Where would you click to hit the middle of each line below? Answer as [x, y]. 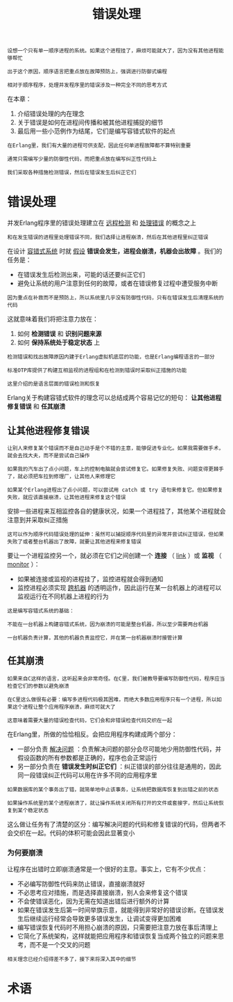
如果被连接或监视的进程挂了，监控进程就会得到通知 [90, 579]
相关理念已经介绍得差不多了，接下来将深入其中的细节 [72, 960]
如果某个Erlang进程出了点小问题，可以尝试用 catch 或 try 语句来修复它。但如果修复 [115, 490]
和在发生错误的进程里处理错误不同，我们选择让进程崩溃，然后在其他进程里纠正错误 [108, 237]
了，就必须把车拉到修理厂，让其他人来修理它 [61, 476]
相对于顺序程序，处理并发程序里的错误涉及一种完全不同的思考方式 [87, 85]
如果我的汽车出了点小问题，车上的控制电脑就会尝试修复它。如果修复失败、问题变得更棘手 [115, 469]
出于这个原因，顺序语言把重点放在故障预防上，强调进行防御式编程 [87, 72]
